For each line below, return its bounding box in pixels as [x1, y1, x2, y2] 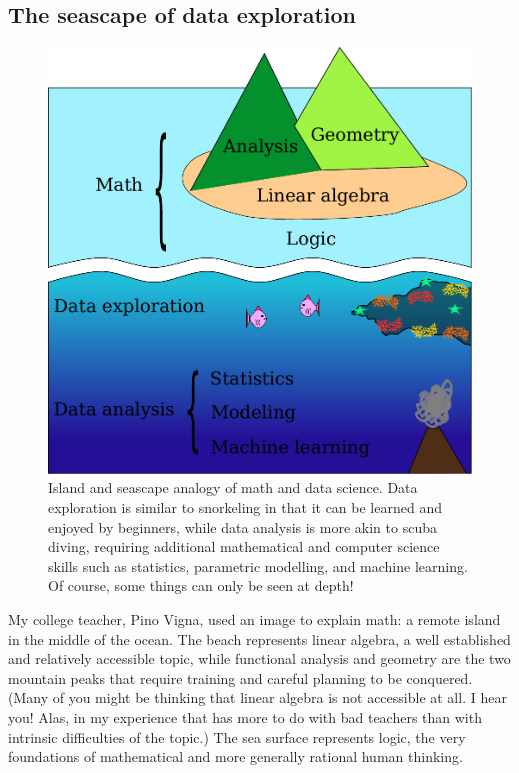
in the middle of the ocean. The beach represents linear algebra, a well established [8, 628, 511, 649]
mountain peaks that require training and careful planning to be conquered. [8, 667, 473, 688]
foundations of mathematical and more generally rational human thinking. [8, 746, 463, 767]
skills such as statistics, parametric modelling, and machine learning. [48, 555, 468, 576]
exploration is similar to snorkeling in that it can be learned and [48, 496, 442, 517]
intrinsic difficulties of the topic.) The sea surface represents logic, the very [8, 726, 466, 747]
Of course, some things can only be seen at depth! [48, 575, 354, 596]
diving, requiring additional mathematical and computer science [48, 536, 440, 557]
